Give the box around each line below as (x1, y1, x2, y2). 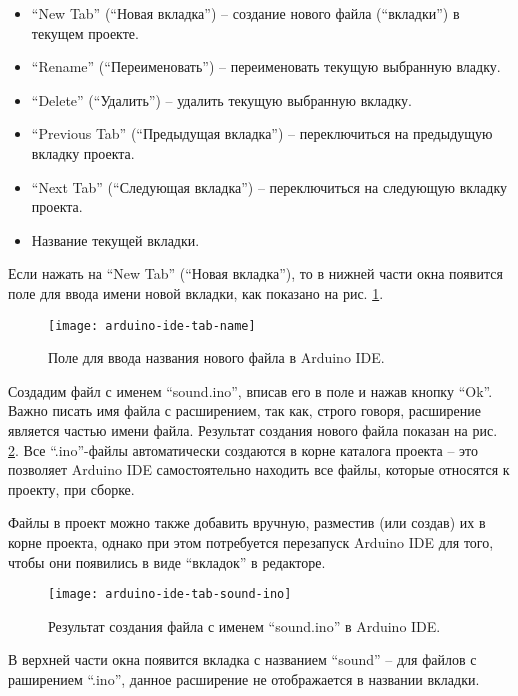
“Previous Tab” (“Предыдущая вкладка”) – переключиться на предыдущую (31, 123, 493, 144)
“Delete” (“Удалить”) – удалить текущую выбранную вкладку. (31, 89, 412, 110)
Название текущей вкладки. (31, 229, 200, 250)
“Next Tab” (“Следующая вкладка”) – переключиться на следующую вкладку (31, 176, 508, 197)
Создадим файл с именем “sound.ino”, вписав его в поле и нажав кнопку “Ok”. (8, 380, 493, 401)
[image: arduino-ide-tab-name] (48, 318, 256, 333)
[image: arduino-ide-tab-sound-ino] (48, 587, 292, 602)
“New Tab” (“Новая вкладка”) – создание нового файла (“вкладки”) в (31, 3, 460, 23)
